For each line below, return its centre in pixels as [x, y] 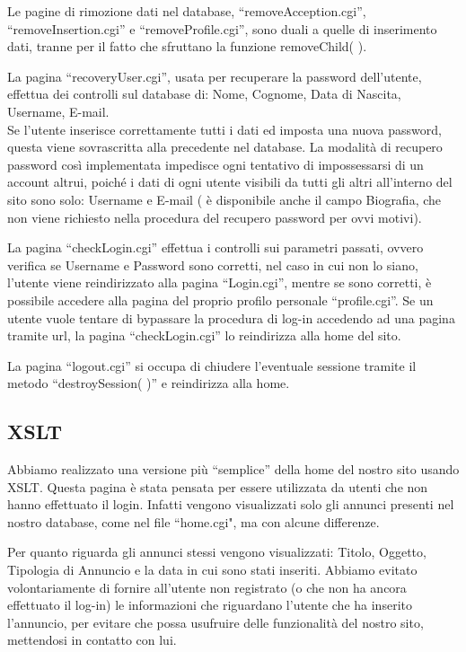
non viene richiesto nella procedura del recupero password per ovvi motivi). [215, 217]
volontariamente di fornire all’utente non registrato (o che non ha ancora [207, 587]
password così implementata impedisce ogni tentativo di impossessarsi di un [215, 164]
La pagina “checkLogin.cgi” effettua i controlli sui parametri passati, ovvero [215, 247]
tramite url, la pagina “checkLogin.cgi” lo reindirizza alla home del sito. [204, 335]
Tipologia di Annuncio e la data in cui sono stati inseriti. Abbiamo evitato [212, 570]
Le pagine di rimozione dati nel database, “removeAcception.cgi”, [187, 11]
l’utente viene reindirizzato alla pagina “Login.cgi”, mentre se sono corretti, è [220, 282]
